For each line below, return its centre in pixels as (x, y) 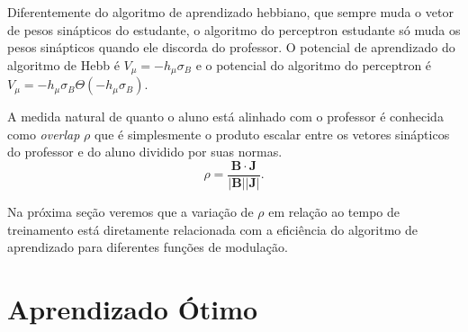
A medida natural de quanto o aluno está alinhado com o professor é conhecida (225, 117)
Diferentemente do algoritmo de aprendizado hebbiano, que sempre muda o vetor (230, 12)
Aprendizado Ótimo (133, 309)
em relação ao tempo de (334, 212)
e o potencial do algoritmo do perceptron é (314, 64)
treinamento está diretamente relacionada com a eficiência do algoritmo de (212, 229)
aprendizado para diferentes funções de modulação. (148, 247)
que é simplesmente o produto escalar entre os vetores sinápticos (272, 134)
